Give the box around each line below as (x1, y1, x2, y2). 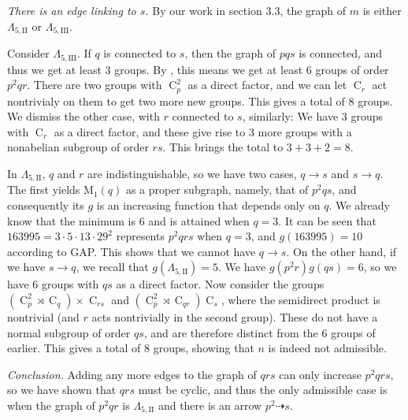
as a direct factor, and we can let (187, 76, 347, 93)
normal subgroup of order (7, 324, 131, 340)
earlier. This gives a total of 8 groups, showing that (7, 340, 254, 356)
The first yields (7, 181, 80, 198)
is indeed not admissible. (268, 340, 387, 356)
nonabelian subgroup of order (7, 139, 149, 155)
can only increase (279, 366, 362, 382)
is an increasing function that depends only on (96, 196, 321, 213)
